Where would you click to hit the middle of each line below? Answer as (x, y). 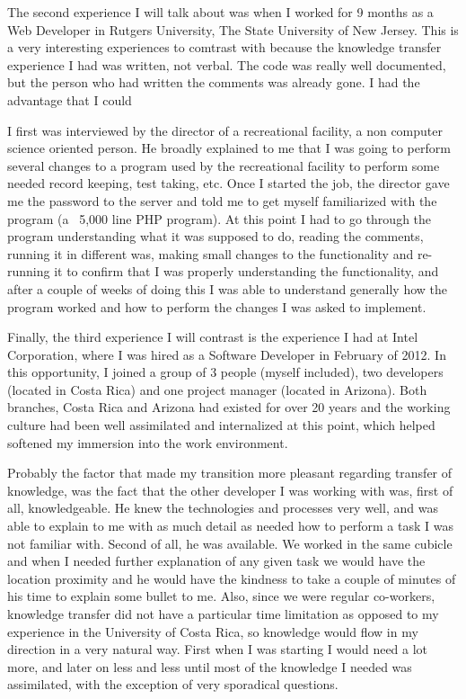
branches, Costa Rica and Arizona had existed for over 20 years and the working (229, 407)
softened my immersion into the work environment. (148, 442)
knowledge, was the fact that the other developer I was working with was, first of (230, 490)
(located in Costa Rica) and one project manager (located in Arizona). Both (217, 389)
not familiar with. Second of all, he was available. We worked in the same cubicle (230, 543)
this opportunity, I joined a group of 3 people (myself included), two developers (225, 372)
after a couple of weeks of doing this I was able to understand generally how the (228, 288)
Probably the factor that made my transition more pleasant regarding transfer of (230, 473)
